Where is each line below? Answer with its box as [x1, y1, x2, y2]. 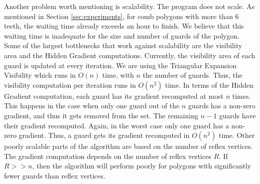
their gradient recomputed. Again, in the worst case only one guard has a [4, 120, 229, 130]
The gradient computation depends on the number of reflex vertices [4, 150, 211, 161]
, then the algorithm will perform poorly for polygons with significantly [32, 160, 251, 171]
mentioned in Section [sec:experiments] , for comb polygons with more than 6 [4, 11, 239, 21]
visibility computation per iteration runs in [4, 79, 136, 90]
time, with [102, 70, 134, 80]
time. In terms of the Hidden [165, 79, 254, 90]
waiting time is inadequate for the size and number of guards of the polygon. [4, 30, 240, 41]
